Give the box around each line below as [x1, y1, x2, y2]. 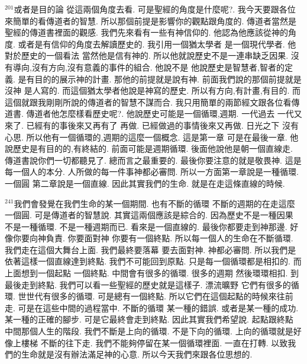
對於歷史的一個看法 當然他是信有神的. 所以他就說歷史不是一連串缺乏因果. [5, 49, 289, 62]
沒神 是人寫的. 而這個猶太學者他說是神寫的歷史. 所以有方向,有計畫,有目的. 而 [5, 84, 301, 97]
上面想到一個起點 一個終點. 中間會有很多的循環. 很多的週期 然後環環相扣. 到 [5, 267, 299, 279]
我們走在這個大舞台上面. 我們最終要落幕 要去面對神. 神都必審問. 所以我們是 [5, 243, 296, 256]
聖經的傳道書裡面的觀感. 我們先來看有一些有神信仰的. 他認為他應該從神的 [5, 26, 289, 39]
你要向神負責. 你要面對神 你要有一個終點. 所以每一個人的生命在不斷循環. [12, 232, 293, 244]
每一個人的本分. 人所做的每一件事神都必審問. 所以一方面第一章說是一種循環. [5, 165, 299, 178]
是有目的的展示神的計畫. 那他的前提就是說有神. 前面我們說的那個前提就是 [18, 72, 302, 85]
